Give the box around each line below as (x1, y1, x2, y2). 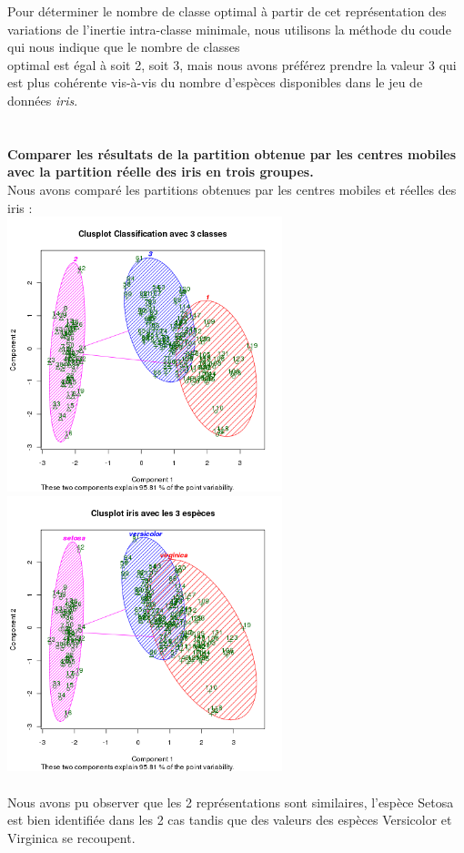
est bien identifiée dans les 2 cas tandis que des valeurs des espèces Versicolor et (7, 810, 452, 829)
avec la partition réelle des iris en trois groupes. (7, 162, 314, 181)
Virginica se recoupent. (7, 828, 136, 847)
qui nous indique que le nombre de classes (7, 37, 240, 56)
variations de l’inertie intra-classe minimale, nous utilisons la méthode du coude (7, 19, 451, 38)
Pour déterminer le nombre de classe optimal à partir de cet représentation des (7, 2, 447, 20)
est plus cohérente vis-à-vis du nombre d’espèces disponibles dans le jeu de (7, 73, 423, 92)
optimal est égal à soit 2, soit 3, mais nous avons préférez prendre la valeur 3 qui (7, 55, 457, 74)
